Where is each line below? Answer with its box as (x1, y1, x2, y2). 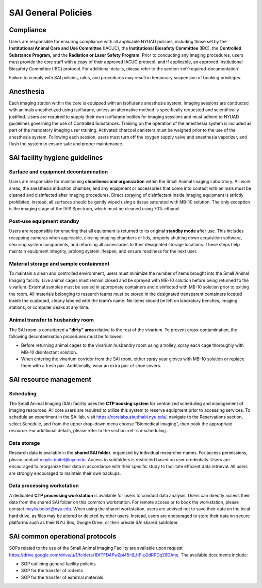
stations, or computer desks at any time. (9, 304, 90, 310)
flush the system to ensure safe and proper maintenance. (9, 141, 124, 147)
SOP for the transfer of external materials (21, 574, 104, 580)
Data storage (9, 439, 40, 446)
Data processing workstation (9, 482, 79, 489)
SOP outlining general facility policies (21, 561, 96, 567)
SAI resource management (9, 375, 92, 384)
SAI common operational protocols (9, 532, 116, 541)
